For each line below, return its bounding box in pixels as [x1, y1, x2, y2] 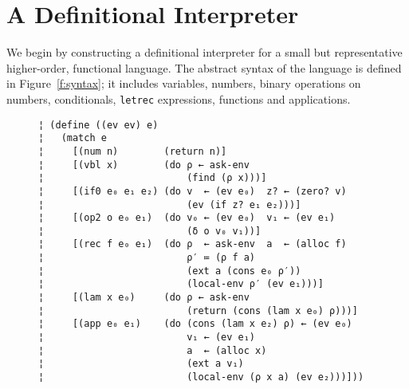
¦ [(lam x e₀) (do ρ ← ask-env [38, 292, 250, 304]
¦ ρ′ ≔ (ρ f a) [38, 252, 256, 264]
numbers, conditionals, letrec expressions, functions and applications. [6, 90, 351, 107]
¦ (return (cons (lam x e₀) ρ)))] [38, 305, 358, 316]
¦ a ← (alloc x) [38, 344, 267, 356]
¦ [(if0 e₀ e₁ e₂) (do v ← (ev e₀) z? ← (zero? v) [38, 185, 347, 197]
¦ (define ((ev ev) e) [38, 119, 159, 131]
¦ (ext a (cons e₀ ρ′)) [38, 265, 301, 277]
